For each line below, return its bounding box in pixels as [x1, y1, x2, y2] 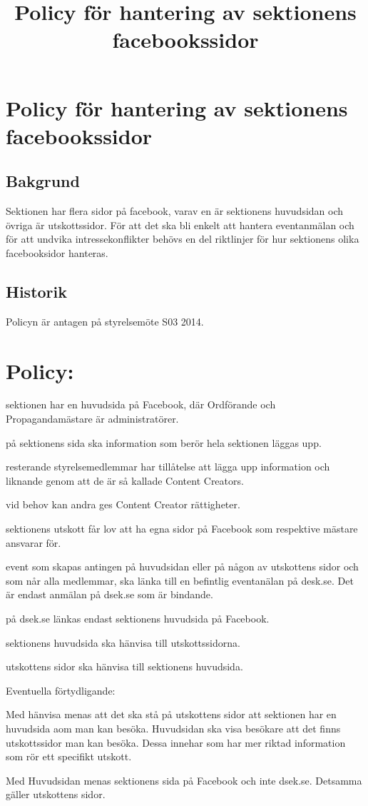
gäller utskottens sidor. [6, 787, 106, 802]
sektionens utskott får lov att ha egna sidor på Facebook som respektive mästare [6, 521, 358, 535]
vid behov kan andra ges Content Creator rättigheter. [6, 497, 240, 512]
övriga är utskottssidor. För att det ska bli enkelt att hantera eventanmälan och [6, 217, 354, 232]
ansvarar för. [6, 535, 61, 550]
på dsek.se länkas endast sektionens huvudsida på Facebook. [6, 610, 270, 625]
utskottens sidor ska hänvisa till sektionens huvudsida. [6, 659, 243, 674]
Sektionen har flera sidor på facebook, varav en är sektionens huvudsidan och [6, 203, 344, 218]
